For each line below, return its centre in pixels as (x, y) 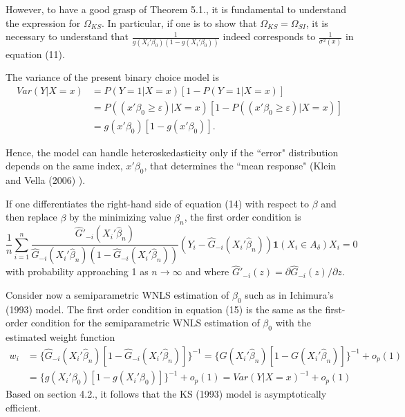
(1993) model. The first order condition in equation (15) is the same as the (164, 309)
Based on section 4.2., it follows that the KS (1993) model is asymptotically (166, 394)
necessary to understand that (67, 36)
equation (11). (35, 54)
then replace (31, 217)
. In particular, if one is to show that (179, 22)
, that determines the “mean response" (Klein (240, 166)
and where (207, 271)
